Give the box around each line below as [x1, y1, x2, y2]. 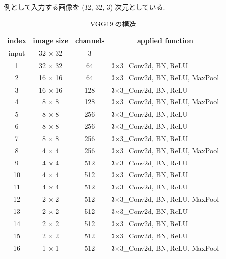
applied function [137, 35, 193, 46]
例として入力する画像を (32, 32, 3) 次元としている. [4, 2, 165, 12]
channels [75, 35, 105, 46]
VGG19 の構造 [90, 18, 136, 28]
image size [33, 35, 69, 46]
